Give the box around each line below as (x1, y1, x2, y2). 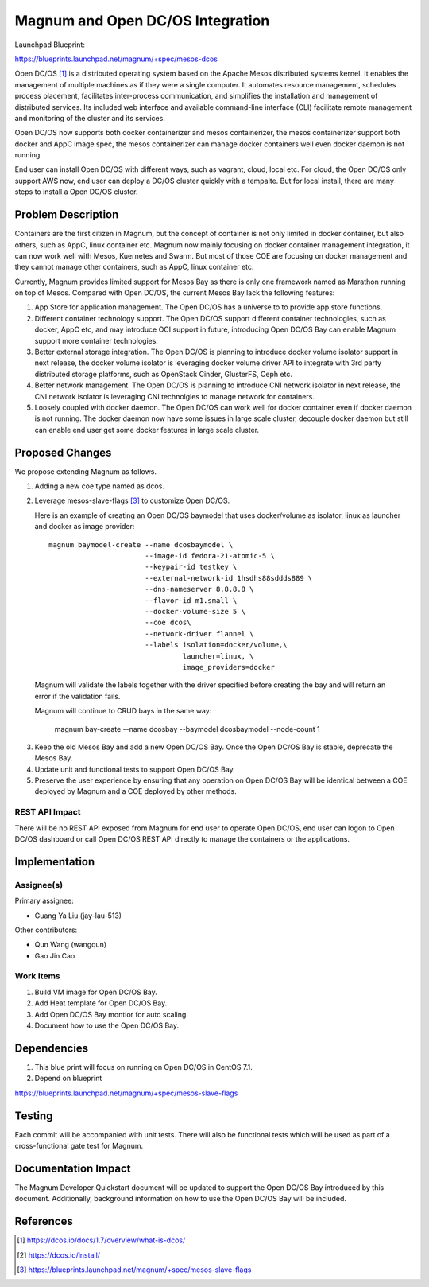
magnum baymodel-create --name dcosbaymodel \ (48, 540, 234, 549)
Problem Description (14, 208, 119, 222)
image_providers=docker (182, 663, 276, 671)
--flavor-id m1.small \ (144, 596, 238, 605)
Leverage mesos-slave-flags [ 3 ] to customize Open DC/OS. (34, 496, 230, 505)
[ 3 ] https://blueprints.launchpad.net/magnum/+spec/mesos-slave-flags (17, 1265, 252, 1274)
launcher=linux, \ (182, 651, 254, 660)
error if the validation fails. (34, 691, 121, 701)
